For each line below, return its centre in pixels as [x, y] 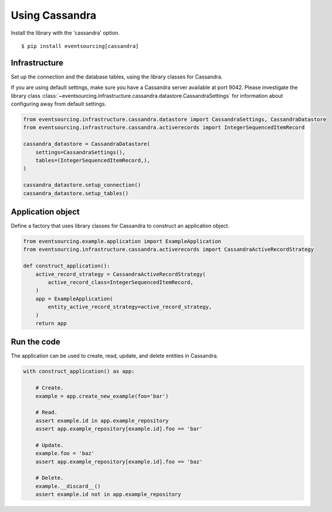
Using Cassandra [54, 15]
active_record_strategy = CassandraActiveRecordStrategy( [121, 274]
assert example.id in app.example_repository [102, 421]
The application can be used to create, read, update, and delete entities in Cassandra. [114, 356]
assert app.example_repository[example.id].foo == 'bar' [119, 429]
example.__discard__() [68, 486]
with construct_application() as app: [79, 371]
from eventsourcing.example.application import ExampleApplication [122, 241]
